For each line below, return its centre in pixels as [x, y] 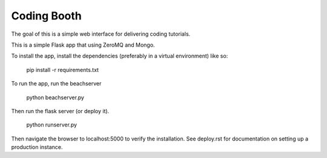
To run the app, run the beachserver [56, 84]
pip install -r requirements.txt [63, 70]
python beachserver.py [55, 97]
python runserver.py [52, 125]
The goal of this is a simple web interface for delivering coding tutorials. [101, 34]
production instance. [37, 147]
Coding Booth [46, 16]
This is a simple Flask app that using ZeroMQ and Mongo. [83, 45]
